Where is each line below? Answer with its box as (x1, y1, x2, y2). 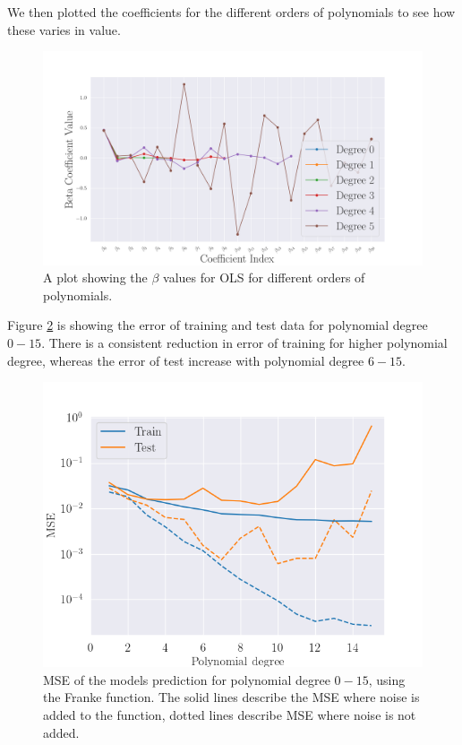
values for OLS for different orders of (163, 268, 365, 287)
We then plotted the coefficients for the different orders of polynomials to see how (7, 3, 456, 21)
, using (368, 670, 406, 689)
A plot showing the (43, 268, 148, 287)
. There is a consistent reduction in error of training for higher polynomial (41, 334, 448, 352)
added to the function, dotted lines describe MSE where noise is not (43, 706, 416, 724)
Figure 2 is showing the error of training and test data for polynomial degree (7, 316, 428, 334)
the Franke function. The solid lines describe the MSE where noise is (43, 688, 420, 706)
